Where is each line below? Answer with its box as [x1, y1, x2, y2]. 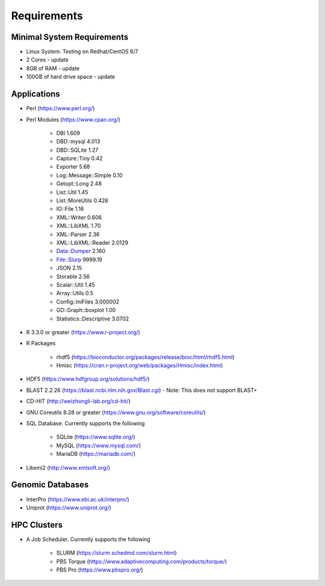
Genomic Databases [11, 479, 89, 490]
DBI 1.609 [56, 129, 81, 137]
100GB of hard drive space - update [26, 73, 116, 81]
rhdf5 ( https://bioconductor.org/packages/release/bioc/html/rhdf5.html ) [56, 353, 235, 361]
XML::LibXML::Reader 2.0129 [56, 239, 129, 246]
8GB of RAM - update [26, 64, 80, 72]
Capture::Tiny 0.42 [56, 155, 103, 162]
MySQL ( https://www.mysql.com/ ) [56, 441, 141, 449]
